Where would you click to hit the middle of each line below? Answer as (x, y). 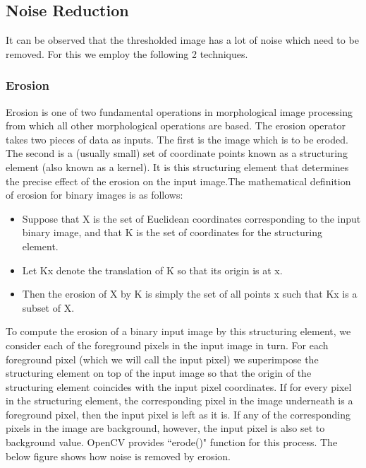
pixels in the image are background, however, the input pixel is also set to (165, 428)
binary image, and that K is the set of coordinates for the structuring (172, 232)
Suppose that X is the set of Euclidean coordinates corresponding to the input (191, 218)
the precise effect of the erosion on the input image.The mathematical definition (178, 181)
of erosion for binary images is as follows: (94, 195)
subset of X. (48, 307)
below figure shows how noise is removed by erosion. (118, 456)
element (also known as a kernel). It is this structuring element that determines (177, 166)
